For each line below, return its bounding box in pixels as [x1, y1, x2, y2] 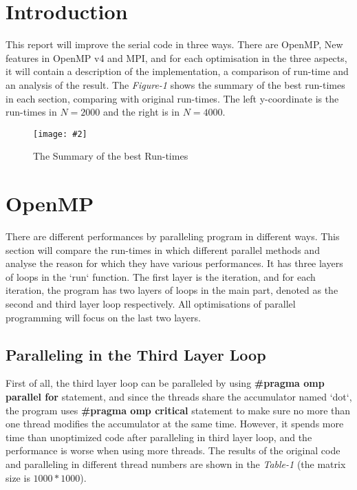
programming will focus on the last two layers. [6, 310, 201, 324]
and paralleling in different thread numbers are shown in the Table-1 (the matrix [6, 456, 346, 471]
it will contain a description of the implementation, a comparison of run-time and [6, 64, 349, 78]
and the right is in [103, 105, 180, 119]
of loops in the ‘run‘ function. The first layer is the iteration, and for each [6, 269, 316, 284]
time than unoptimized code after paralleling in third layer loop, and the [6, 429, 312, 444]
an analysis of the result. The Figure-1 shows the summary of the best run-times [6, 77, 345, 92]
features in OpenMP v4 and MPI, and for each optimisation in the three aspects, [6, 50, 347, 65]
